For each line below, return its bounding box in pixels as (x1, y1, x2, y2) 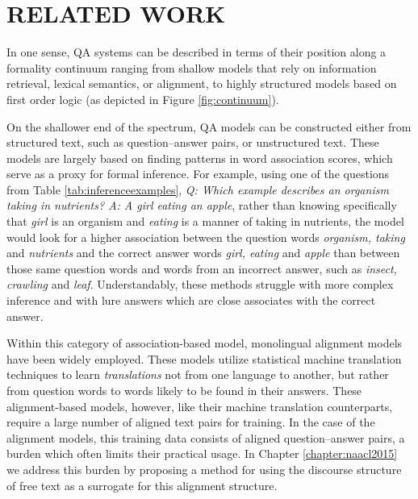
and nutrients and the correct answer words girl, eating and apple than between (6, 244, 400, 261)
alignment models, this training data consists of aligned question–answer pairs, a (6, 429, 405, 446)
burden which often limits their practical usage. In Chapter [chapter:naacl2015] (6, 445, 398, 462)
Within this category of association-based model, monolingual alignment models (6, 335, 403, 351)
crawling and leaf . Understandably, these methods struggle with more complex (6, 276, 394, 293)
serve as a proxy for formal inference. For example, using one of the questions (6, 165, 390, 182)
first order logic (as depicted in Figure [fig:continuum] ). (6, 90, 279, 107)
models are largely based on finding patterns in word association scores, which (6, 149, 393, 166)
